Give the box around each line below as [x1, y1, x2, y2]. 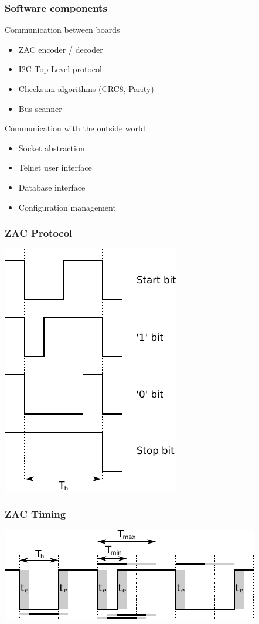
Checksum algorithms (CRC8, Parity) [18, 83, 154, 94]
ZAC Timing [5, 506, 66, 521]
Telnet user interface [18, 161, 92, 174]
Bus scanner [18, 102, 62, 114]
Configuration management [18, 201, 116, 213]
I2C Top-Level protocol [18, 63, 102, 75]
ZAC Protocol [5, 226, 73, 240]
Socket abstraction [18, 141, 85, 154]
